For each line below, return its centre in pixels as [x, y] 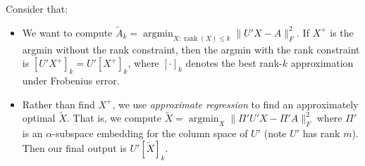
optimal [39, 118]
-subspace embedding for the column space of [150, 133]
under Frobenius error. [71, 81]
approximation [322, 63]
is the [342, 32]
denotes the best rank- [234, 63]
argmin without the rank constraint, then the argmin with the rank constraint [191, 49]
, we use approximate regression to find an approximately [235, 104]
